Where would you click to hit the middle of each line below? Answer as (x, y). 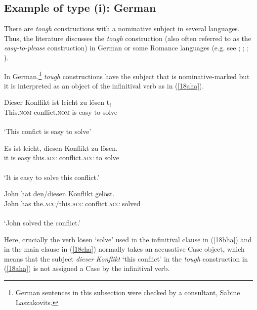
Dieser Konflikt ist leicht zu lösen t (57, 102)
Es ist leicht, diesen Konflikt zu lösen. (61, 148)
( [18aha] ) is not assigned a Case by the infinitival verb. (87, 268)
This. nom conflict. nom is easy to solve (61, 112)
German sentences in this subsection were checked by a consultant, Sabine (128, 292)
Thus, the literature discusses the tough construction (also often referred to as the (128, 38)
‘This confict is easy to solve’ (48, 131)
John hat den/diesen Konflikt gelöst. (59, 194)
